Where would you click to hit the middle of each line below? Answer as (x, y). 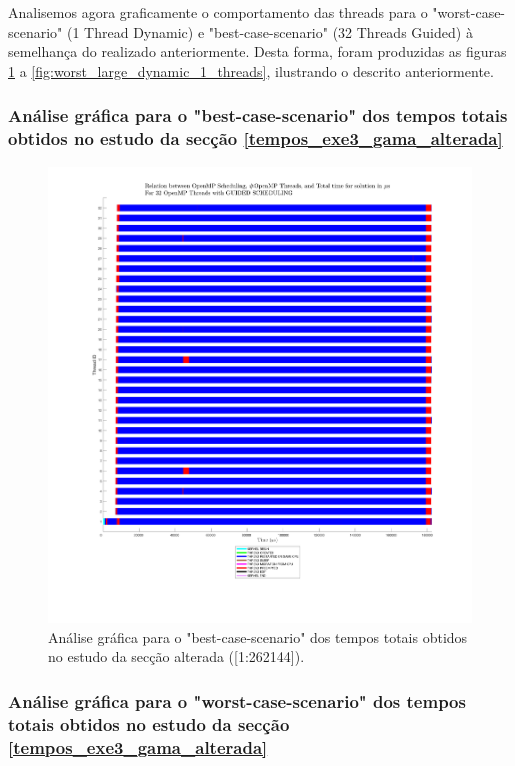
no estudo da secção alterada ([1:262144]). (176, 656)
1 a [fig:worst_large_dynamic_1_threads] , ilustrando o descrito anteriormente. (251, 70)
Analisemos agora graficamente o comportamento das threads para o (218, 12)
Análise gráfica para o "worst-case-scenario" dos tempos (237, 700)
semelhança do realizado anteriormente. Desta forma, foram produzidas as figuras (257, 51)
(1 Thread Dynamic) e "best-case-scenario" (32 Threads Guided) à (270, 31)
